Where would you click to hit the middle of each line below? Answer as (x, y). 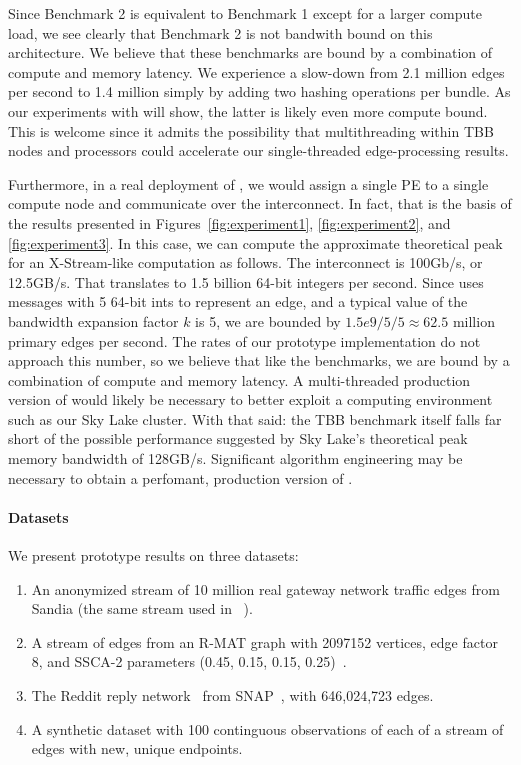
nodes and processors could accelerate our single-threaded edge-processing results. (258, 150)
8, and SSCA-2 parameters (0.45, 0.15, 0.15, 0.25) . (189, 661)
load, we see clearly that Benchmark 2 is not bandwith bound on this (220, 32)
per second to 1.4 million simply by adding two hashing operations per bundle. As (259, 91)
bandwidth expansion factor (93, 320)
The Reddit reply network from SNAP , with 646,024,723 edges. (232, 695)
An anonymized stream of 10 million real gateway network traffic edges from (265, 588)
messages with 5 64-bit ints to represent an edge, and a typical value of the (238, 301)
